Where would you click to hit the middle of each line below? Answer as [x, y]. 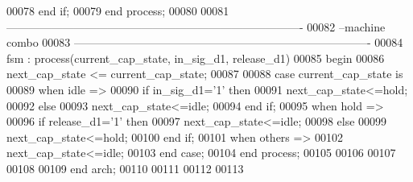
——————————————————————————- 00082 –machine [196, 26]
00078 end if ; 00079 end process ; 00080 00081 [118, 10]
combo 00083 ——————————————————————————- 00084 [205, 42]
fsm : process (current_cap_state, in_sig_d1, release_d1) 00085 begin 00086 [196, 58]
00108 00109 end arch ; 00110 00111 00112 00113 [125, 168]
